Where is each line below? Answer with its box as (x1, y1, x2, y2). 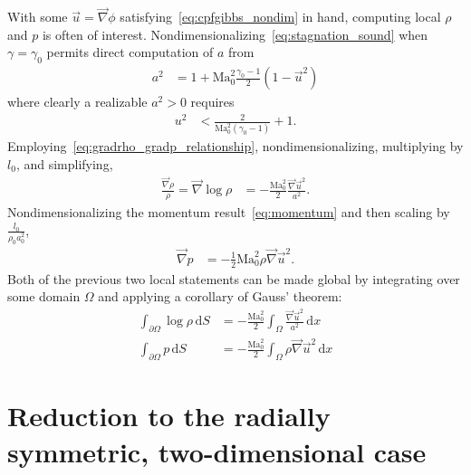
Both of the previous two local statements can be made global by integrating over (7, 269, 460, 288)
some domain (7, 287, 81, 306)
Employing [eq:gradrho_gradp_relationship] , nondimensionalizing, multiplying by (7, 137, 464, 156)
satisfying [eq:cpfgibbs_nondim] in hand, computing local (120, 7, 441, 26)
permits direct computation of (46, 43, 214, 62)
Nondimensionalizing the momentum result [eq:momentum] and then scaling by (7, 203, 450, 222)
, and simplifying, (15, 154, 113, 173)
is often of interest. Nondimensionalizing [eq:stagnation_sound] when (42, 24, 428, 43)
